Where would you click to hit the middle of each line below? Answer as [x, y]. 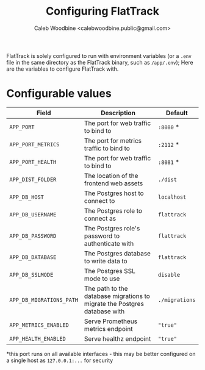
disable [169, 275]
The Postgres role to [113, 210]
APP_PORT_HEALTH [33, 162]
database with [105, 311]
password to [102, 236]
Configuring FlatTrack [103, 11]
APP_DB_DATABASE [33, 257]
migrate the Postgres [114, 304]
